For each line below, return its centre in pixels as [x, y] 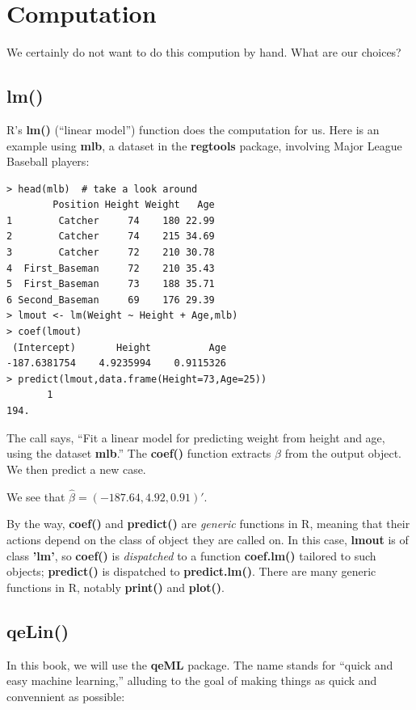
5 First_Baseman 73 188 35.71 [111, 284]
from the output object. [343, 453]
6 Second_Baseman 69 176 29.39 [111, 300]
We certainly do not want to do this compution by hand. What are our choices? [204, 52]
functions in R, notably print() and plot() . [116, 587]
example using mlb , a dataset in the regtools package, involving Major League [204, 145]
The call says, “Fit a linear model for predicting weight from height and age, [196, 437]
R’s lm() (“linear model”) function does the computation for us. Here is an [193, 129]
